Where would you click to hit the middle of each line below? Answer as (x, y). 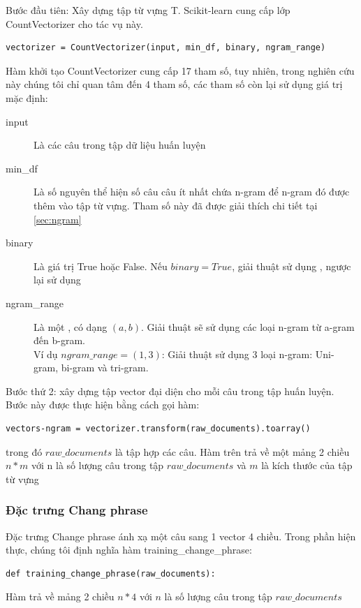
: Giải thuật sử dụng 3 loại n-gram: (237, 354)
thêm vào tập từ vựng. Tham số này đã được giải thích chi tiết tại (176, 205)
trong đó (24, 451)
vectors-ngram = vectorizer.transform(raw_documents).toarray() (158, 429)
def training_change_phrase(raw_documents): (111, 573)
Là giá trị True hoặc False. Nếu (101, 266)
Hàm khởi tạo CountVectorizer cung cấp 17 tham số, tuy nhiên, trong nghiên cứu (180, 70)
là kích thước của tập (307, 465)
